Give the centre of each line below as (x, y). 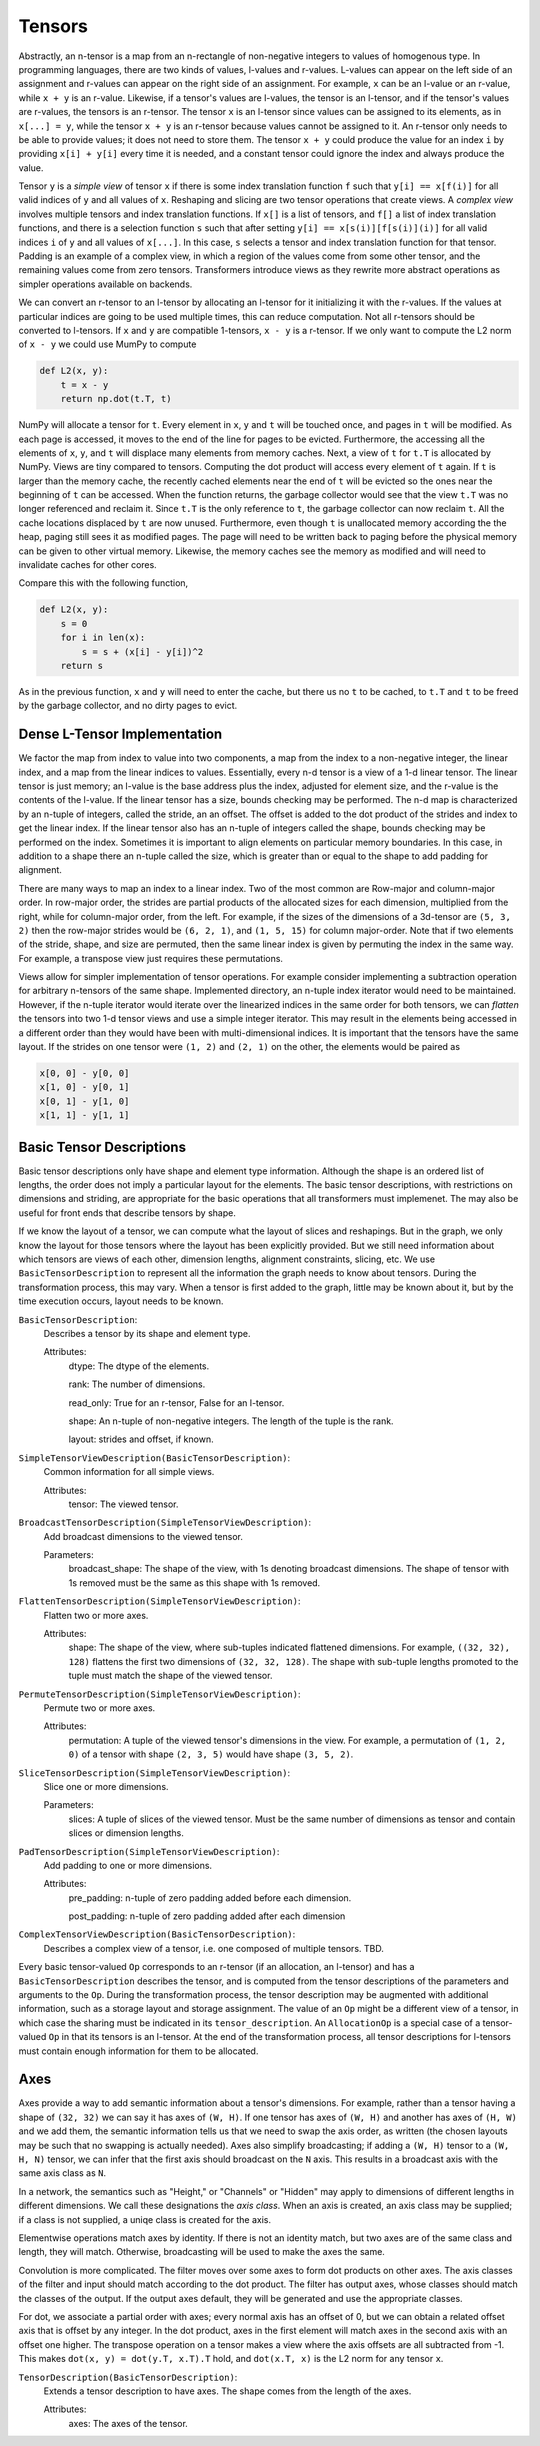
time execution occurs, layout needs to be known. (121, 1301)
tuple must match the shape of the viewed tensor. (170, 1676)
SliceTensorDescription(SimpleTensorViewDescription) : (154, 1772)
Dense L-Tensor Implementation (120, 734)
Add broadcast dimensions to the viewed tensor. (143, 1536)
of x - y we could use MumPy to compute (107, 344)
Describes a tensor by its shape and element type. (147, 1333)
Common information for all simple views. (129, 1472)
